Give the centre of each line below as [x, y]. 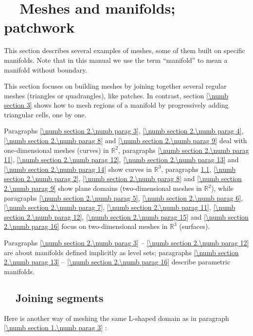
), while [223, 188]
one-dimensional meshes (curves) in [56, 150]
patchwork [39, 27]
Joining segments [60, 297]
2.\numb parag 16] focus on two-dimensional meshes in [86, 226]
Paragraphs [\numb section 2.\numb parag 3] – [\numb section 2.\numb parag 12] [126, 243]
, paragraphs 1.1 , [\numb [198, 169]
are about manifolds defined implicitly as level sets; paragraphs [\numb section [121, 252]
